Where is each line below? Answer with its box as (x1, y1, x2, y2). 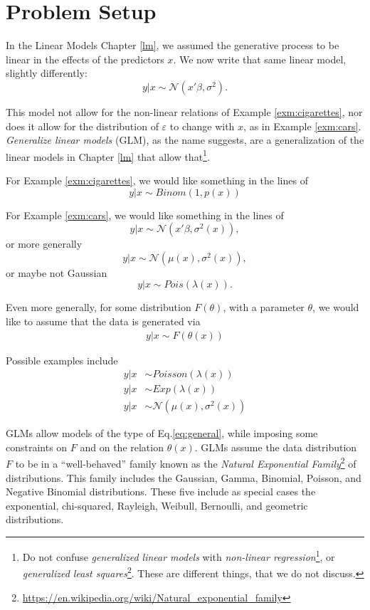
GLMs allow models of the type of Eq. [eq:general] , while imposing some (6, 426, 318, 441)
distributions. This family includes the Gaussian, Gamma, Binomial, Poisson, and (6, 470, 361, 485)
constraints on (6, 439, 68, 454)
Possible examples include (6, 352, 118, 367)
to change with (169, 118, 235, 133)
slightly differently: (6, 65, 88, 80)
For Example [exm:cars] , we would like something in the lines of (6, 207, 284, 222)
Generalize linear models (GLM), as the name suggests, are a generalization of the (6, 132, 364, 147)
